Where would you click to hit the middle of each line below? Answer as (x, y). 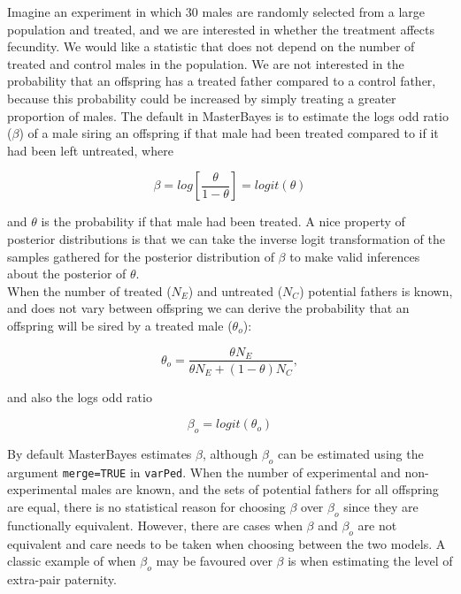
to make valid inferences (355, 256)
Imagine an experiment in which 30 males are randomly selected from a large (216, 11)
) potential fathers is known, (376, 290)
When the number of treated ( (89, 290)
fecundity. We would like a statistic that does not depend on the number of (211, 46)
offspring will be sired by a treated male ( (120, 325)
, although (230, 453)
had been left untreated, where (90, 150)
